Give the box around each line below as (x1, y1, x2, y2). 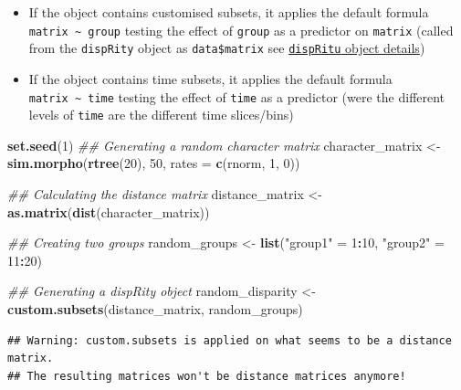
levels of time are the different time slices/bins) (28, 105, 294, 124)
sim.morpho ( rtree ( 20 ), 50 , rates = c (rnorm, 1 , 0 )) (7, 153, 300, 173)
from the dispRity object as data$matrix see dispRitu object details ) (28, 38, 425, 58)
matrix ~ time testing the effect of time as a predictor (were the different (28, 87, 445, 106)
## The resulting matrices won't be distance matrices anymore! (7, 369, 406, 383)
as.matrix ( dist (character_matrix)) (7, 202, 210, 221)
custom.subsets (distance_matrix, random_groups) (7, 299, 303, 318)
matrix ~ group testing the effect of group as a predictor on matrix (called (28, 20, 454, 39)
